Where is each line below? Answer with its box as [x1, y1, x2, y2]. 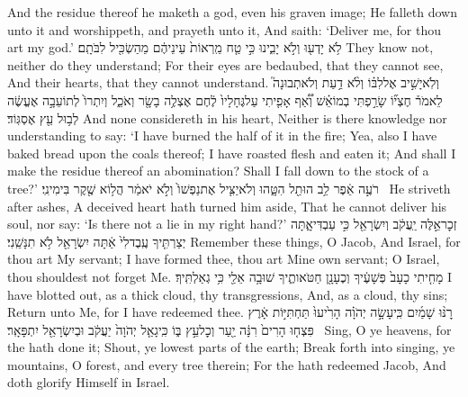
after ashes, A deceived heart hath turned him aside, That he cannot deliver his [7, 196, 447, 215]
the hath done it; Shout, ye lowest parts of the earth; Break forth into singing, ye [7, 338, 455, 356]
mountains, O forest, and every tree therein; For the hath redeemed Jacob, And [7, 355, 446, 374]
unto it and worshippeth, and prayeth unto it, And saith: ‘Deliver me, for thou [7, 20, 442, 39]
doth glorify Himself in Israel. [7, 373, 170, 392]
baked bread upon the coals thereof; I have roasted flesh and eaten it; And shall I [7, 143, 456, 162]
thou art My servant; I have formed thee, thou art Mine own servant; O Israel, [7, 249, 440, 268]
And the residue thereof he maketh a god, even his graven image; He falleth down [7, 3, 457, 21]
